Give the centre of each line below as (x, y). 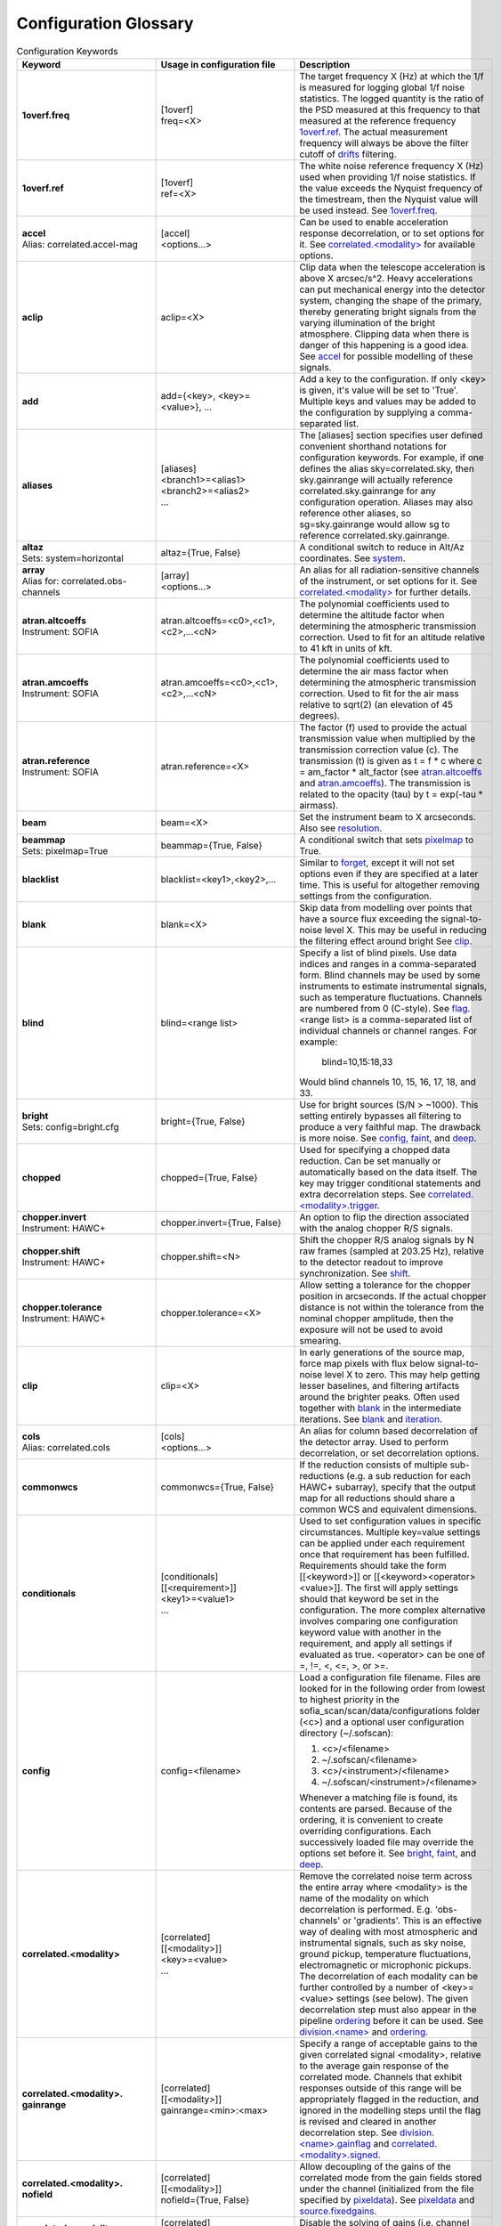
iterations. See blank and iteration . (371, 1418)
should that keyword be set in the (369, 1598)
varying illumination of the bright (368, 322)
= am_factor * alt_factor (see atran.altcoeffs (391, 772)
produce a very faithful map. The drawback (390, 1126)
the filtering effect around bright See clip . (386, 941)
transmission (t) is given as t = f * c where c (391, 760)
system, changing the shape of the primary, (391, 300)
